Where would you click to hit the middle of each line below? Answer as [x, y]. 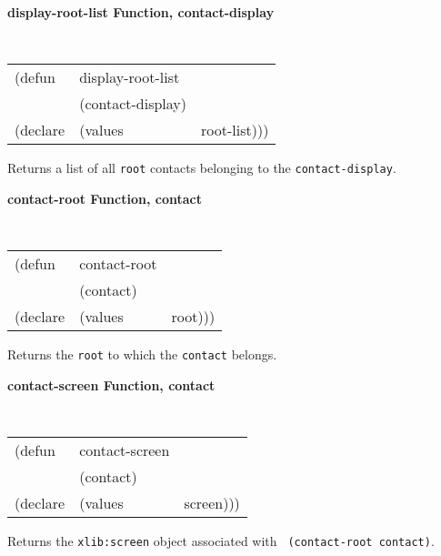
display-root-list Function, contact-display [141, 12]
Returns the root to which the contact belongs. [142, 354]
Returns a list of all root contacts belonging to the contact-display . [202, 168]
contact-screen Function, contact [111, 384]
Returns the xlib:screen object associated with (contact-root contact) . [221, 541]
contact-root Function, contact [105, 198]
